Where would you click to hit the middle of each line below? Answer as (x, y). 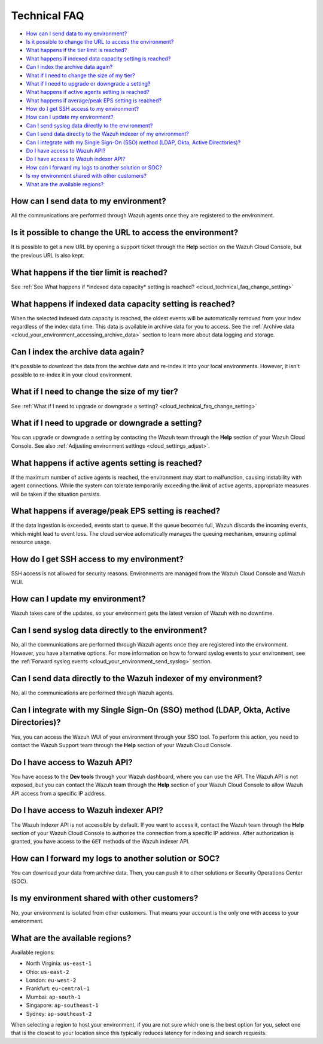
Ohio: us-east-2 (48, 972)
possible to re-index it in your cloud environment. (72, 375)
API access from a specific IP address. (59, 793)
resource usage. (31, 542)
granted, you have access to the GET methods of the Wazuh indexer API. (100, 842)
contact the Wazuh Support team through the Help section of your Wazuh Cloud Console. (122, 745)
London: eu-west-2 (51, 980)
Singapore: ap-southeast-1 (62, 1005)
